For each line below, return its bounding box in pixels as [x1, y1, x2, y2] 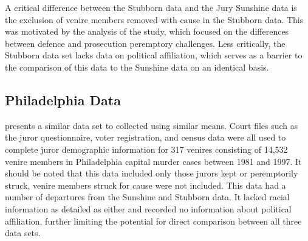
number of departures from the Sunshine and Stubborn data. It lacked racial [5, 190, 290, 203]
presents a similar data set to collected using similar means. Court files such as [5, 119, 298, 131]
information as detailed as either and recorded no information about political [5, 202, 292, 215]
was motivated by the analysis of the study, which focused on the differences [5, 25, 289, 38]
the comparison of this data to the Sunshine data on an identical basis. [5, 60, 269, 73]
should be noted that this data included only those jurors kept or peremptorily [5, 167, 298, 180]
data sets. [5, 226, 41, 239]
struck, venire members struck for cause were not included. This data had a [5, 178, 286, 191]
